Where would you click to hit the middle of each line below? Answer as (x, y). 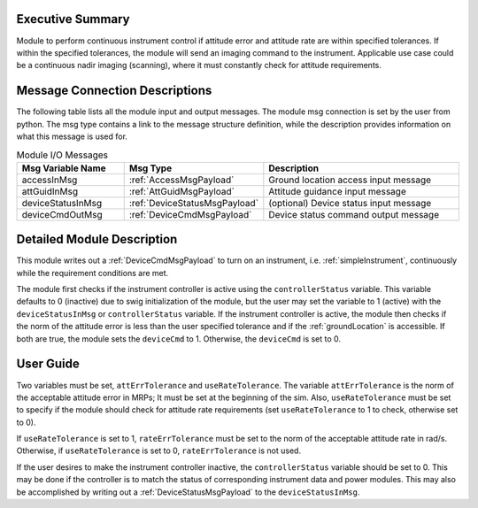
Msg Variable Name (64, 168)
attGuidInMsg (50, 191)
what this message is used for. (72, 136)
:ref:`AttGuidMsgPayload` (181, 191)
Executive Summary (73, 19)
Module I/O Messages (62, 155)
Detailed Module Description (97, 239)
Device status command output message (354, 214)
